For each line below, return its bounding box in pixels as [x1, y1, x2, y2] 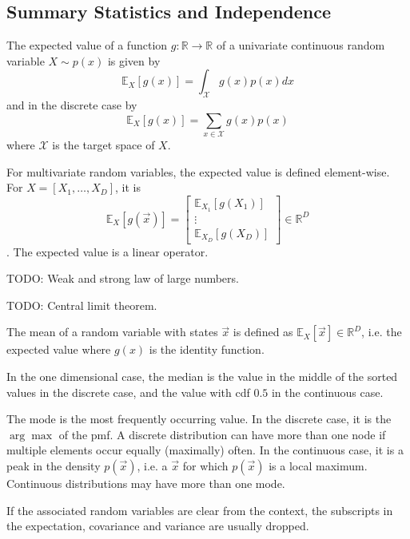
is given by [107, 52, 161, 69]
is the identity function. [149, 341, 265, 358]
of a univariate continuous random [216, 37, 385, 54]
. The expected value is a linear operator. [6, 243, 209, 260]
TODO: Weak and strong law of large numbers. [6, 270, 239, 287]
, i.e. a [137, 458, 168, 474]
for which [182, 458, 229, 474]
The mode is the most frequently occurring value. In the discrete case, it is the [6, 410, 392, 427]
